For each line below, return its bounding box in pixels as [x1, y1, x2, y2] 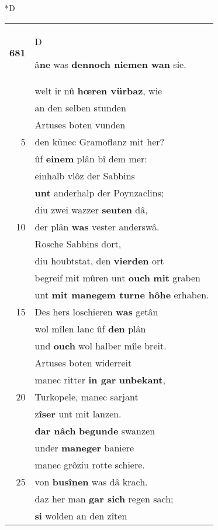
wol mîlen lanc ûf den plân [34, 321, 146, 335]
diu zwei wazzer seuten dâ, [34, 202, 148, 216]
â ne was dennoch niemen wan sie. [34, 57, 186, 71]
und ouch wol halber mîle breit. [34, 338, 167, 352]
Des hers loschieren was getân [34, 304, 158, 318]
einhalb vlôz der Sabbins [34, 168, 135, 182]
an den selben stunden [34, 100, 126, 114]
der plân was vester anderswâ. [34, 219, 160, 233]
